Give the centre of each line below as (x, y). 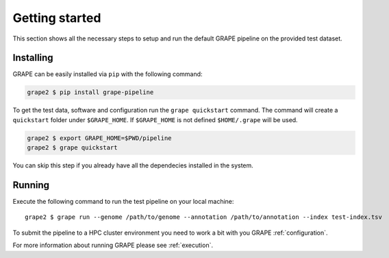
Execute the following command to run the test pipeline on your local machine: (123, 202)
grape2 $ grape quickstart (72, 148)
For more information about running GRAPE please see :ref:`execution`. (113, 245)
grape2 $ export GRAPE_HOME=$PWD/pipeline (99, 138)
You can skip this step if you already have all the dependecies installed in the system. (133, 165)
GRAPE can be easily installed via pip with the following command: (108, 74)
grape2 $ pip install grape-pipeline (90, 92)
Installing (33, 58)
